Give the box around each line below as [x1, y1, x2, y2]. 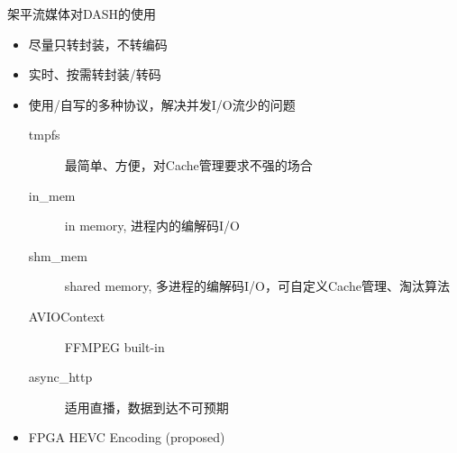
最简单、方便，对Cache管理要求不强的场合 [64, 155, 313, 174]
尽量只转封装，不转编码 [28, 34, 168, 53]
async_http [28, 367, 93, 386]
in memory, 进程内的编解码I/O [64, 216, 240, 235]
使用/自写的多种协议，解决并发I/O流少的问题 [28, 95, 296, 113]
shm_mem [28, 246, 87, 265]
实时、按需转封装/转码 [28, 65, 161, 84]
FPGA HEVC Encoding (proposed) [28, 428, 225, 447]
